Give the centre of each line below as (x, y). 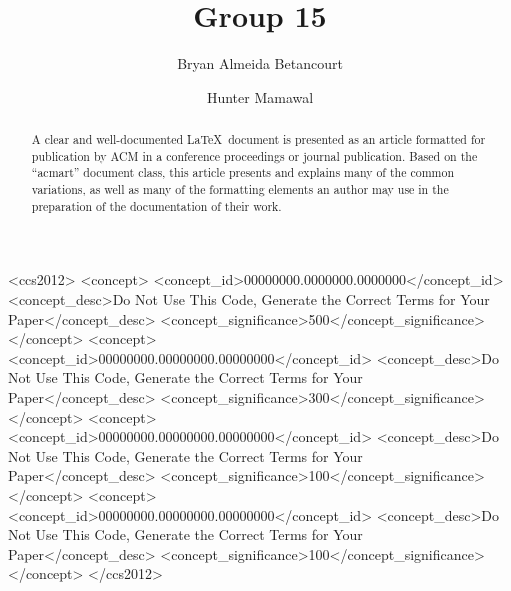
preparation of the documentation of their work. (156, 205)
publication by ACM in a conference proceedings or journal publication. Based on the (254, 155)
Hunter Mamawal (260, 96)
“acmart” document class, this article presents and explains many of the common (243, 172)
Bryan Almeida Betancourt (260, 63)
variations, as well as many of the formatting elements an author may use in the (240, 189)
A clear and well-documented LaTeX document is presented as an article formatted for (258, 139)
